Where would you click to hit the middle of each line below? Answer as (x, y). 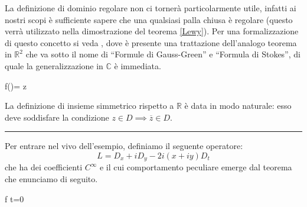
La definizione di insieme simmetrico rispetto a (89, 106)
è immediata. (138, 65)
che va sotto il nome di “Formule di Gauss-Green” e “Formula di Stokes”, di (163, 54)
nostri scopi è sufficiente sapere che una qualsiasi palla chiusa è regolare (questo (149, 19)
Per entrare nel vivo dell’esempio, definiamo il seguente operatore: (124, 146)
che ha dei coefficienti (44, 167)
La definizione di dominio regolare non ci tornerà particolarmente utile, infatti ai (151, 8)
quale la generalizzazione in (54, 65)
